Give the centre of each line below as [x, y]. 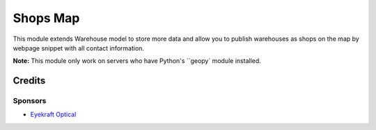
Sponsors [30, 101]
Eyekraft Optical [53, 115]
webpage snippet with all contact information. [79, 48]
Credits [29, 81]
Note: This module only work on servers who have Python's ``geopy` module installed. [137, 61]
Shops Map [46, 18]
